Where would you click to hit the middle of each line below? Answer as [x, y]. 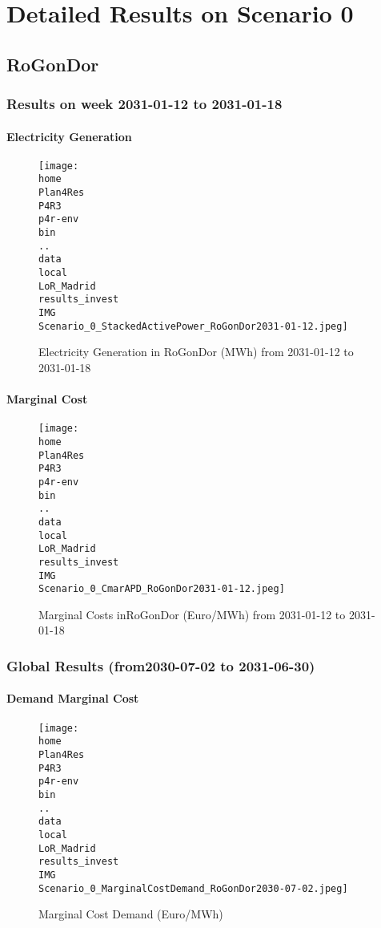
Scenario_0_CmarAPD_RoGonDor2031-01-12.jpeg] [162, 589]
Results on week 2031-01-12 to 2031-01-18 [144, 104]
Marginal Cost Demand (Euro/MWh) [131, 914]
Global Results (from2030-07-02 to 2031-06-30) [161, 665]
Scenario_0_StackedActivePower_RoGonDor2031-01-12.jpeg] [193, 326]
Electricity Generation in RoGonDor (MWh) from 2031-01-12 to [196, 352]
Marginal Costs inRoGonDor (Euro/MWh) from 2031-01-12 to [192, 614]
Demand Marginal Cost [73, 698]
